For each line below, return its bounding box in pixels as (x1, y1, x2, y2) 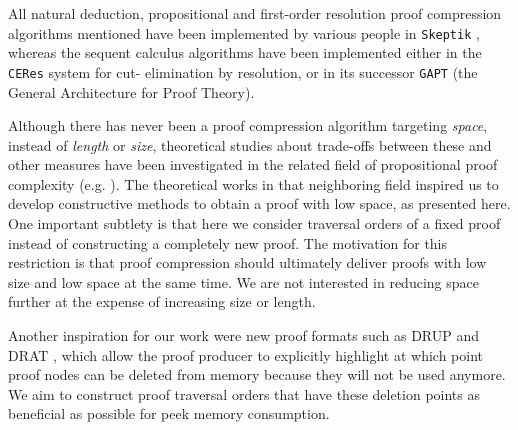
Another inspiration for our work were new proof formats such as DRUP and (8, 325, 480, 346)
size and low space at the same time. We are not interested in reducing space (8, 271, 479, 292)
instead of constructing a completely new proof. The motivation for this (8, 232, 448, 253)
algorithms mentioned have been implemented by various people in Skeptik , (8, 22, 480, 43)
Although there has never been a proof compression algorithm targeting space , (8, 115, 488, 136)
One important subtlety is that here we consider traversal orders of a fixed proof (8, 213, 501, 234)
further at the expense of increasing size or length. (8, 291, 316, 312)
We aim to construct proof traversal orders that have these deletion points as (8, 383, 481, 404)
